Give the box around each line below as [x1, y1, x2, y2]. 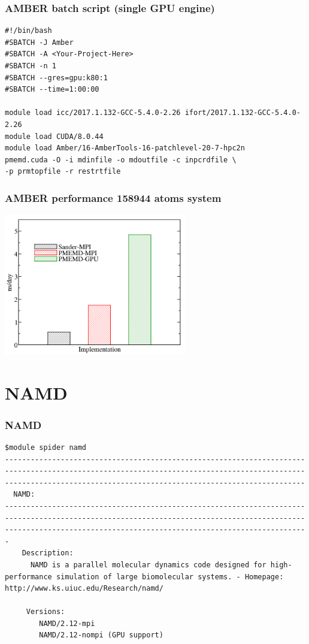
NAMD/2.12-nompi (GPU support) [39, 631, 163, 640]
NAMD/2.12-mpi [39, 619, 95, 628]
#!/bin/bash [5, 26, 52, 35]
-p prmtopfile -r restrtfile [5, 167, 121, 176]
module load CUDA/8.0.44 [5, 132, 104, 141]
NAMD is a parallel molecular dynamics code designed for [30, 560, 266, 569]
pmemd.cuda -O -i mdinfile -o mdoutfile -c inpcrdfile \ [5, 155, 237, 164]
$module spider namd [5, 443, 87, 452]
